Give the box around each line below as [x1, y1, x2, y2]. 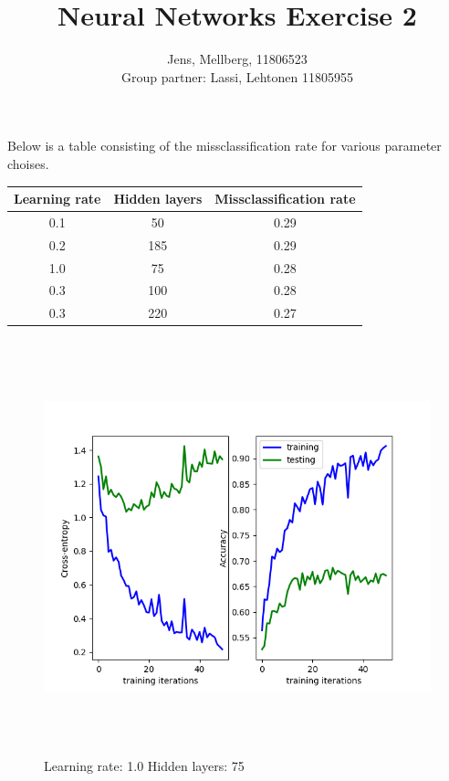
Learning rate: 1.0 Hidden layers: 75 [44, 756, 245, 776]
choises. [7, 153, 49, 173]
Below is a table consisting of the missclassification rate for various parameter [7, 136, 442, 155]
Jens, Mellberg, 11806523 [167, 49, 308, 69]
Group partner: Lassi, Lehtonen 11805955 [121, 67, 353, 86]
